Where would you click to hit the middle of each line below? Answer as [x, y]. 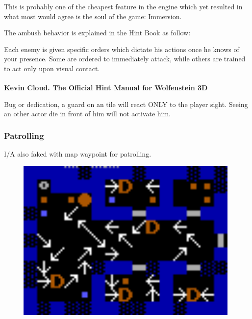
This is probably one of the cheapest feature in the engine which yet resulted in [123, 6]
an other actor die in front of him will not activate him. [88, 114]
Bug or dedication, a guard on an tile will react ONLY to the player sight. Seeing [126, 104]
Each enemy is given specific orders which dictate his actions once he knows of [122, 49]
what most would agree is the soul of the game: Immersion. [93, 16]
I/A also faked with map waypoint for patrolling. [78, 154]
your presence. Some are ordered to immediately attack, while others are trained [125, 59]
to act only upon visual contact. [52, 68]
